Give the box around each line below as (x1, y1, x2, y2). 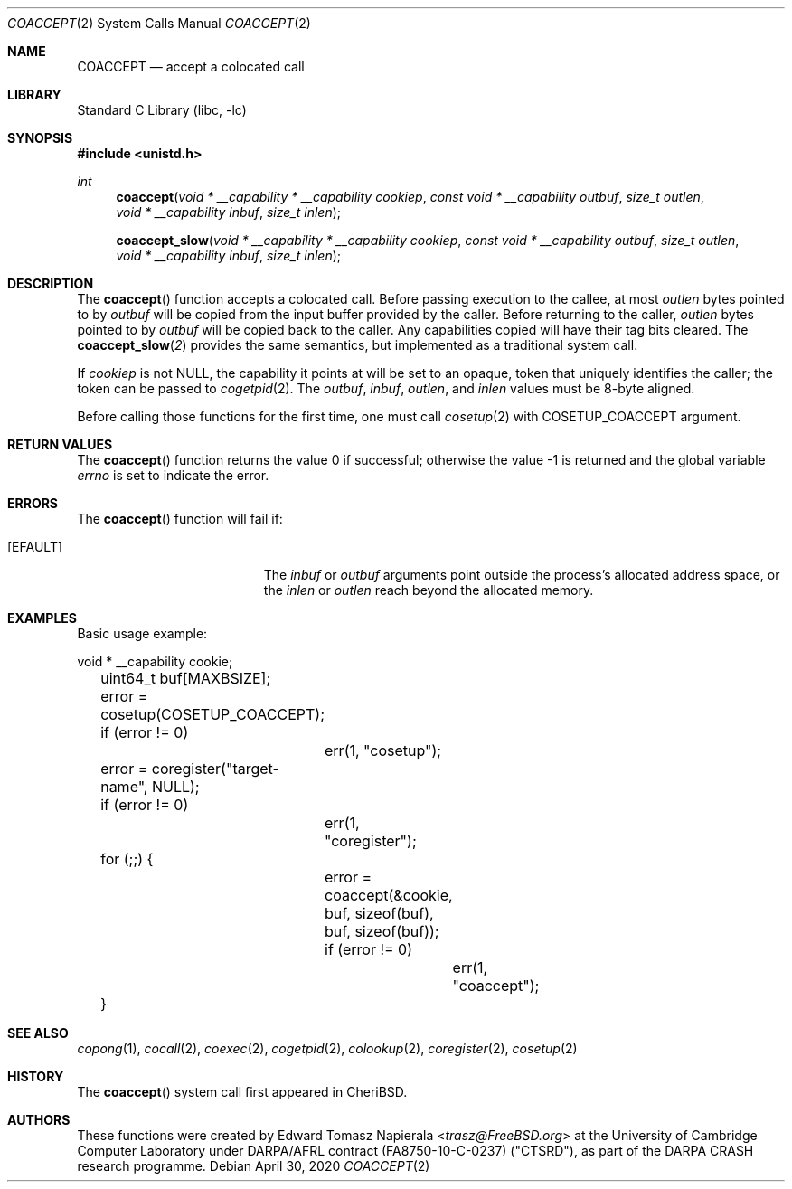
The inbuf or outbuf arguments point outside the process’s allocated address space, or (263, 567, 780, 582)
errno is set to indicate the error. (77, 467, 269, 483)
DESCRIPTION (7, 276, 94, 291)
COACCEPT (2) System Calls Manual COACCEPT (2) (7, 15, 311, 31)
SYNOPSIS (7, 130, 73, 146)
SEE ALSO (7, 1025, 69, 1041)
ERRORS (7, 495, 59, 511)
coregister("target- (151, 760, 279, 778)
